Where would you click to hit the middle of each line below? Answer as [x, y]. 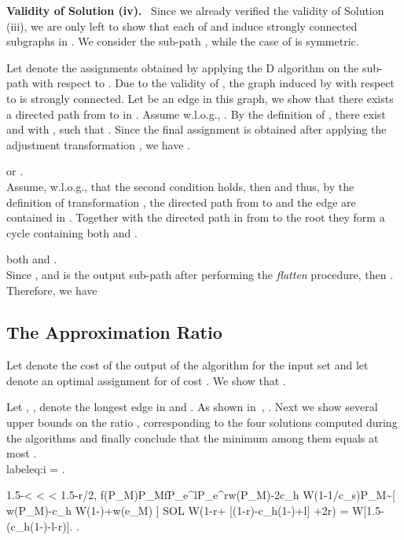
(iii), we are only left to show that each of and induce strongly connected [182, 26]
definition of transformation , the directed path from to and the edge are [181, 202]
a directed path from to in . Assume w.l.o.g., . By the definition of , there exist [196, 114]
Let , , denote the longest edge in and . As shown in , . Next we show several [192, 407]
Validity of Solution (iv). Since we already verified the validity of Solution [195, 10]
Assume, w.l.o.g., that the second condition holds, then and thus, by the [180, 186]
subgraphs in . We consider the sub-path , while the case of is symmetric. [183, 41]
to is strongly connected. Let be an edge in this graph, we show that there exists [200, 98]
